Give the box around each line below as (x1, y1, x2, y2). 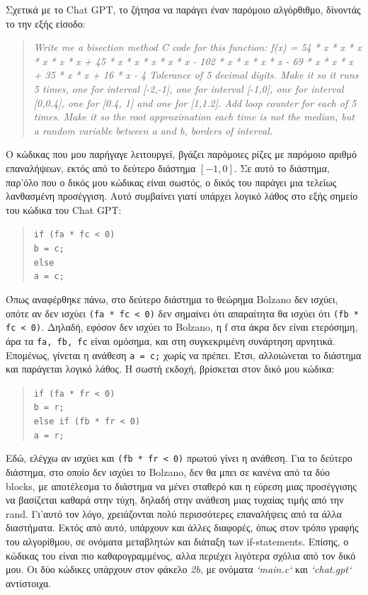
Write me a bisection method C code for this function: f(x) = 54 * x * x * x (33, 40, 362, 55)
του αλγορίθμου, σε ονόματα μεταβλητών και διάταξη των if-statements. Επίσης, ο (6, 534, 349, 548)
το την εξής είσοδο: (6, 16, 86, 30)
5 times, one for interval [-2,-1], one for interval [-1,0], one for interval (33, 81, 344, 96)
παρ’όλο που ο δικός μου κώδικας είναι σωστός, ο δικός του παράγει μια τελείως (6, 174, 337, 189)
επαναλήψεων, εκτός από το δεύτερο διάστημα (6, 160, 196, 175)
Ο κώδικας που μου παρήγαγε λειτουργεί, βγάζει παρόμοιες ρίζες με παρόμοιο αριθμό (6, 147, 357, 161)
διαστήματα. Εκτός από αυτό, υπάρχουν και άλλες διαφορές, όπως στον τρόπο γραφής (6, 520, 359, 535)
